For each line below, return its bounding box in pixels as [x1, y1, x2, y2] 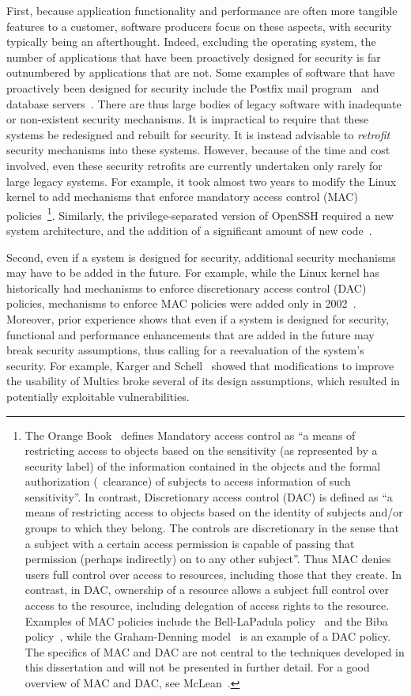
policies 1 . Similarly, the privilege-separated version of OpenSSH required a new [6, 204, 394, 223]
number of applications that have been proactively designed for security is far [6, 48, 381, 65]
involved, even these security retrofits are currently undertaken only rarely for [6, 157, 383, 173]
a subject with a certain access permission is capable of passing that [25, 535, 355, 551]
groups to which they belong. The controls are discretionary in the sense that [25, 520, 399, 536]
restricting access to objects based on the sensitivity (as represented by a [25, 442, 378, 459]
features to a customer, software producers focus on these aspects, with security [6, 17, 392, 34]
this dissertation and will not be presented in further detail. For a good [25, 659, 370, 675]
